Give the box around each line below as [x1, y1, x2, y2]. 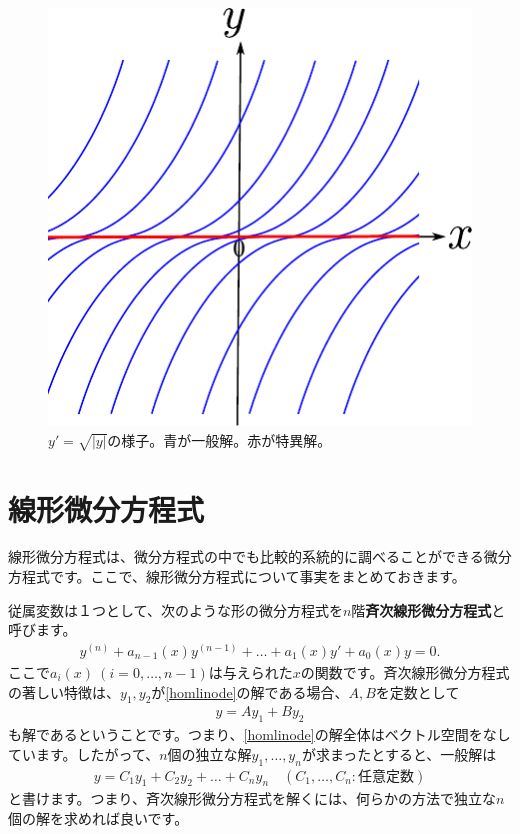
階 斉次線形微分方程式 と [351, 599, 506, 620]
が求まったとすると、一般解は [301, 743, 497, 764]
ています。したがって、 [8, 743, 160, 764]
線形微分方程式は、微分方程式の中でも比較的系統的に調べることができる [8, 546, 484, 567]
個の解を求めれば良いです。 [8, 807, 189, 828]
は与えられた [208, 661, 293, 682]
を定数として [375, 681, 460, 702]
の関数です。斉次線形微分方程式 [300, 661, 510, 682]
